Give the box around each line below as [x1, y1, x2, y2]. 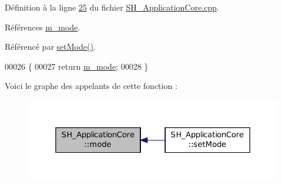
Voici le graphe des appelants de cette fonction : [5, 80, 177, 92]
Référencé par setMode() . [5, 40, 96, 53]
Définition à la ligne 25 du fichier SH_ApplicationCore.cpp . [5, 1, 219, 13]
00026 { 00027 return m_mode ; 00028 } [5, 60, 149, 72]
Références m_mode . [5, 20, 80, 33]
